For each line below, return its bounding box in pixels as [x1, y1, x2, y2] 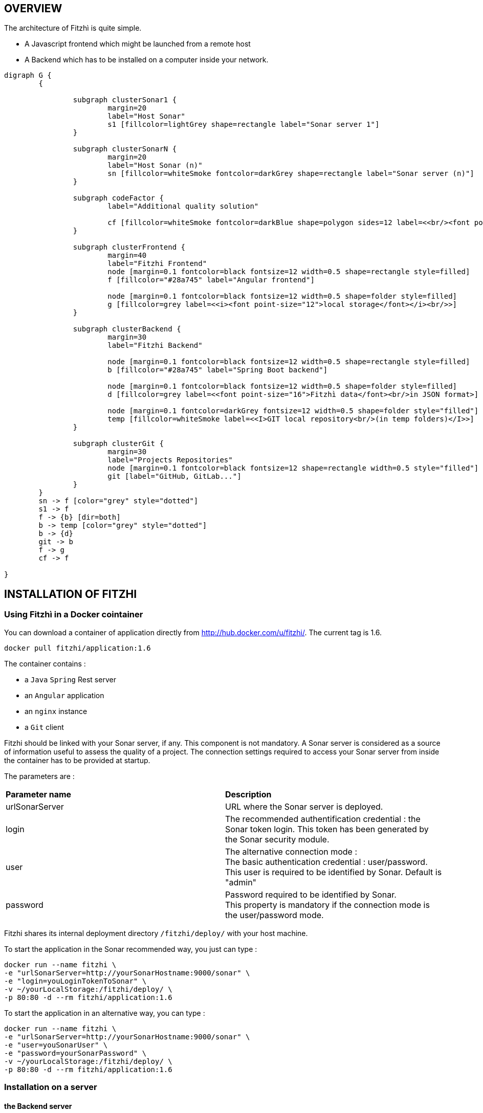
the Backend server [4, 1101, 72, 1110]
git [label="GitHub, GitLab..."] [107, 472, 241, 481]
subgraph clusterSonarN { [73, 145, 177, 153]
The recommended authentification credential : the [225, 813, 421, 824]
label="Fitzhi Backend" [107, 341, 203, 350]
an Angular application [25, 691, 104, 700]
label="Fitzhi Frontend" [107, 259, 207, 268]
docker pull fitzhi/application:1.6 [4, 643, 151, 652]
